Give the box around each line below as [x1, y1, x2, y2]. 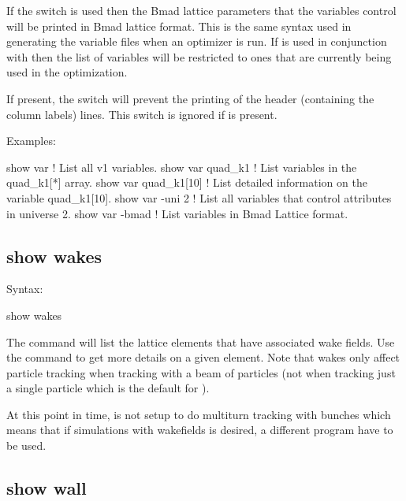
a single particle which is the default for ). [6, 380, 210, 396]
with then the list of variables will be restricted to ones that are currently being [6, 48, 392, 65]
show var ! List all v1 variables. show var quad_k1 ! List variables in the [6, 158, 357, 175]
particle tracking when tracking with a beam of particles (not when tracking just [6, 364, 396, 380]
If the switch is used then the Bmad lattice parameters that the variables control [6, 2, 397, 18]
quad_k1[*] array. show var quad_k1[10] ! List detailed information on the [6, 174, 367, 191]
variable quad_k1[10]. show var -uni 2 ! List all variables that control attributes [6, 189, 392, 206]
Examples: [6, 132, 56, 149]
